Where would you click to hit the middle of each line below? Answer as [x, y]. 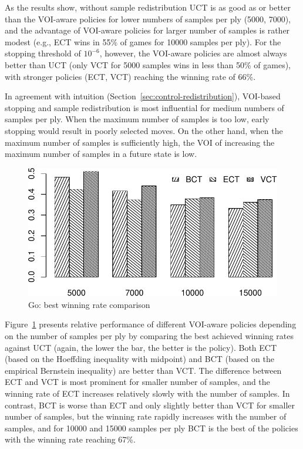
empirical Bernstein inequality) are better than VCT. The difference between [143, 370]
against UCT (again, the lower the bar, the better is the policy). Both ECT [141, 347]
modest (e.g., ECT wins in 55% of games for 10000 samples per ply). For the [143, 41]
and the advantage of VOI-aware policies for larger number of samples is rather [147, 30]
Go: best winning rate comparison [89, 304]
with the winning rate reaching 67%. [70, 439]
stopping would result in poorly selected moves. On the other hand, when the [144, 130]
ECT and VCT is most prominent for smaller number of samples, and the [137, 382]
